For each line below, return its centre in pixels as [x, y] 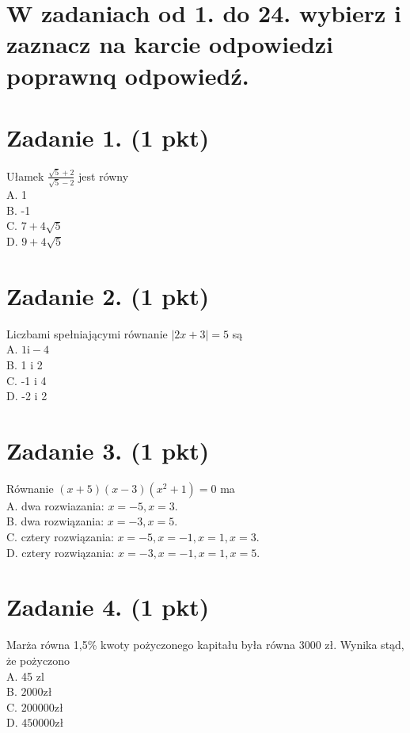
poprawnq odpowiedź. [128, 75]
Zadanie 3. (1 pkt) [108, 450]
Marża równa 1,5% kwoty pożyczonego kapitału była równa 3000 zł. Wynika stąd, [205, 645]
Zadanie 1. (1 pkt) [108, 137]
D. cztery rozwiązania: [61, 552]
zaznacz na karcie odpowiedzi [170, 44]
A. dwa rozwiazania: [55, 505]
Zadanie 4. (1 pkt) [108, 607]
